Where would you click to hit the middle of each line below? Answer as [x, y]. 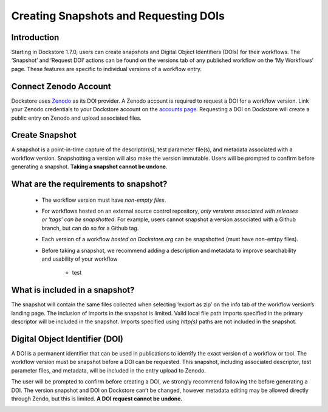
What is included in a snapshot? [73, 290]
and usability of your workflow [80, 259]
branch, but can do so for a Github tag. [90, 228]
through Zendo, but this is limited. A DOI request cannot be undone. [97, 399]
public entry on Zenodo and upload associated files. [77, 118]
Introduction [35, 37]
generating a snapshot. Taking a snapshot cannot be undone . [89, 167]
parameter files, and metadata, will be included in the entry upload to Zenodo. [109, 370]
